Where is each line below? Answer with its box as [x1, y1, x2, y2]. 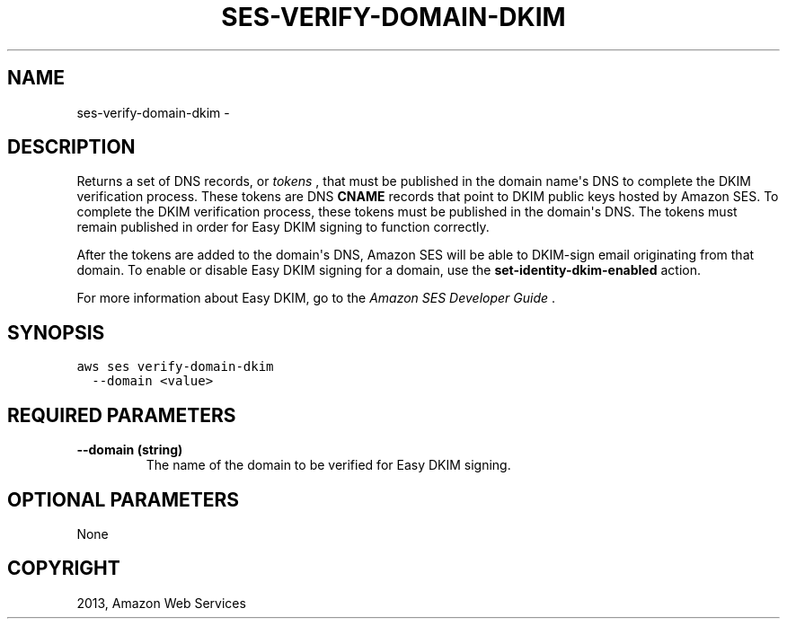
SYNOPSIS [7, 321, 105, 344]
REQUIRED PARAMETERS [7, 403, 236, 427]
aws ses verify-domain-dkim [76, 359, 274, 375]
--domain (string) [76, 442, 183, 458]
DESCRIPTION [7, 136, 136, 159]
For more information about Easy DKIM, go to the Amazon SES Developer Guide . [76, 290, 556, 306]
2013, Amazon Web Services [76, 595, 246, 611]
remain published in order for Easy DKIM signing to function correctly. [76, 219, 490, 235]
